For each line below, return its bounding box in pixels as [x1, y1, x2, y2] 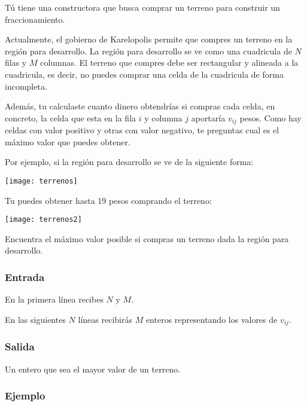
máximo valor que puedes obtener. [5, 135, 130, 148]
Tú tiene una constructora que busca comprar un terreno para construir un [5, 1, 280, 13]
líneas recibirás [78, 313, 132, 325]
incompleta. [5, 80, 47, 92]
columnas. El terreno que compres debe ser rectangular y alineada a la [40, 56, 299, 69]
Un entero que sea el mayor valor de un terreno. [5, 362, 181, 375]
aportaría [191, 111, 226, 124]
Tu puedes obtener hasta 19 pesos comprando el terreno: [5, 194, 212, 206]
